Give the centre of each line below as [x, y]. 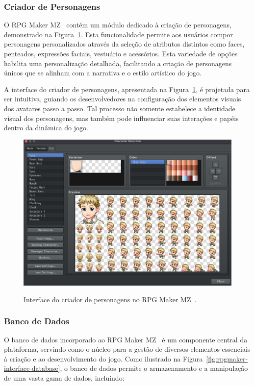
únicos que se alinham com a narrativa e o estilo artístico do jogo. [103, 73]
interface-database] [32, 368]
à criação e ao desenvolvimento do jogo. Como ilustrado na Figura [103, 358]
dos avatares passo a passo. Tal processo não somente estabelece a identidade [120, 108]
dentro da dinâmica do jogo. [46, 128]
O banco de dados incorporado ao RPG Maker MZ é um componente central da [126, 339]
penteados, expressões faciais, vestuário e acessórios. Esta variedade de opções [121, 53]
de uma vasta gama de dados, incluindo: [64, 378]
